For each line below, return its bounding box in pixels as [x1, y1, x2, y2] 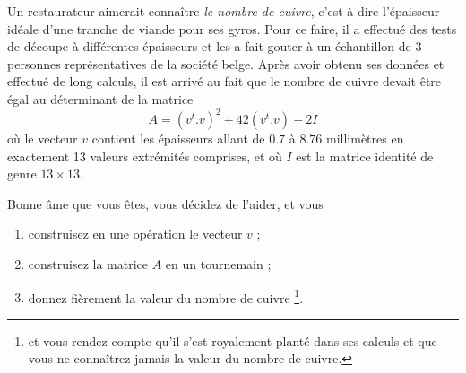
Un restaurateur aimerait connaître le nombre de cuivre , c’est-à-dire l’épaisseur [7, 2, 440, 20]
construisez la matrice [28, 255, 149, 273]
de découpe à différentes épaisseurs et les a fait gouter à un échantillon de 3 [7, 37, 422, 56]
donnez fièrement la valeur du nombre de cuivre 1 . [28, 285, 304, 307]
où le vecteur [7, 129, 78, 148]
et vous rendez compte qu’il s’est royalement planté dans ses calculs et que [28, 331, 437, 350]
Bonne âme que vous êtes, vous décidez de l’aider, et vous [7, 194, 324, 213]
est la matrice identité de [296, 146, 434, 165]
